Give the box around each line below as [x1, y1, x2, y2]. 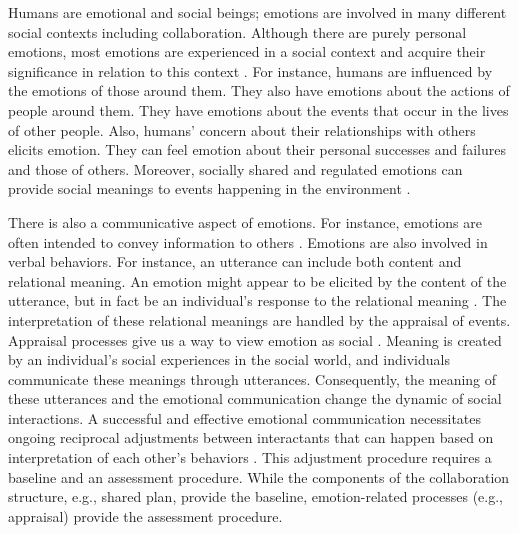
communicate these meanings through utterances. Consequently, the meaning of [8, 368, 497, 389]
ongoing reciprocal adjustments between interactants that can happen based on [8, 427, 494, 448]
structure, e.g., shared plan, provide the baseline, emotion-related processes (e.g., [8, 486, 503, 507]
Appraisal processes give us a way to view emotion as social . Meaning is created [8, 329, 502, 350]
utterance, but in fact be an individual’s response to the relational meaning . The [8, 290, 507, 311]
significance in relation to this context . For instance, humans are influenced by [8, 60, 493, 81]
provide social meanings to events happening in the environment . [8, 178, 411, 199]
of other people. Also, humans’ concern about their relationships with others [8, 119, 476, 140]
